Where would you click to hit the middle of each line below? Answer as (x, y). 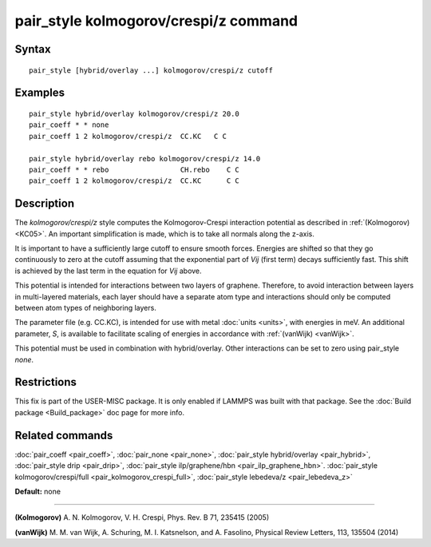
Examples (40, 93)
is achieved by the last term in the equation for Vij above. (109, 271)
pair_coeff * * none (69, 125)
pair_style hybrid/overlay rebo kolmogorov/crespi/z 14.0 (145, 159)
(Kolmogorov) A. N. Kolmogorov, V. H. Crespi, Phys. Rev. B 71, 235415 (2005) (142, 517)
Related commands (64, 435)
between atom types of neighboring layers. (86, 307)
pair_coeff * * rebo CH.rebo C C (134, 169)
